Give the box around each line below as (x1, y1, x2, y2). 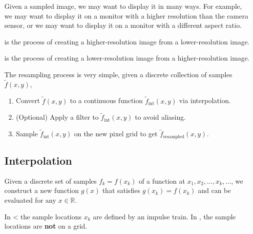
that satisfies (102, 185, 140, 195)
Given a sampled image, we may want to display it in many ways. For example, (4, 1, 242, 11)
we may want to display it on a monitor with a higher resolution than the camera (4, 10, 249, 21)
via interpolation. (179, 95, 231, 106)
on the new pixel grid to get (74, 128, 158, 139)
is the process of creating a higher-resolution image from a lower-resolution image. (4, 36, 250, 46)
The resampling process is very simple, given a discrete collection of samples (4, 69, 232, 79)
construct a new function (4, 185, 79, 195)
